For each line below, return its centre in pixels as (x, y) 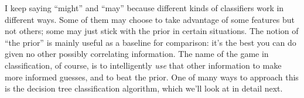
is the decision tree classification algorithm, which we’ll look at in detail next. (144, 88)
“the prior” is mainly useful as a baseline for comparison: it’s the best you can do (151, 42)
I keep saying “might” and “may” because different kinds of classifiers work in (144, 8)
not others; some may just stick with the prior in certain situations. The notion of (152, 31)
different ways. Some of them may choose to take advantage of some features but (150, 19)
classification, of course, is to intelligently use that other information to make (143, 65)
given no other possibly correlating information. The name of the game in (137, 54)
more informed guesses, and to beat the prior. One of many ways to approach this (152, 77)
